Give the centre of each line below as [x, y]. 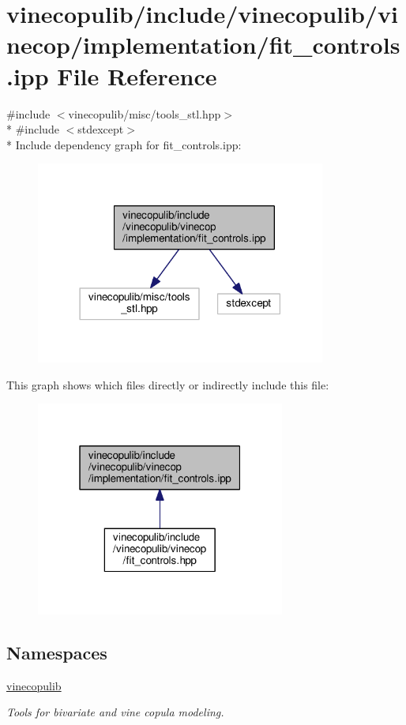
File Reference [137, 75]
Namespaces [57, 652]
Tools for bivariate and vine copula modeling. [115, 712]
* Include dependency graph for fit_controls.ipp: [124, 144]
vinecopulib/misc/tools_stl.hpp [145, 113]
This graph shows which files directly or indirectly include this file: [168, 384]
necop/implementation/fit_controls [203, 45]
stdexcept [101, 129]
